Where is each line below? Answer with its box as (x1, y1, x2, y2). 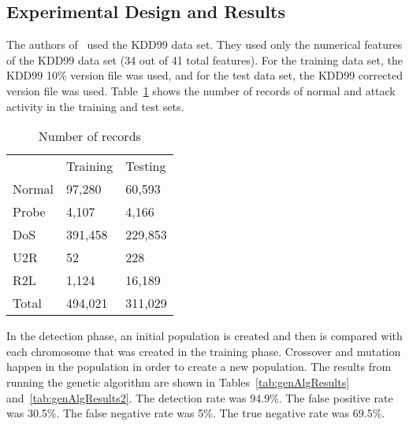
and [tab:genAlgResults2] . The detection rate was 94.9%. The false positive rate (6, 389, 393, 406)
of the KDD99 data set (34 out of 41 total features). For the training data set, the (6, 51, 403, 68)
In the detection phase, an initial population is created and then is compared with (6, 328, 403, 344)
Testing (125, 157, 166, 176)
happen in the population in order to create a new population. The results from (6, 358, 392, 375)
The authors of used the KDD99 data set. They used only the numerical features (6, 36, 403, 53)
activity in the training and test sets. (6, 98, 184, 114)
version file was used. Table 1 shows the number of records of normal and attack (6, 82, 396, 98)
